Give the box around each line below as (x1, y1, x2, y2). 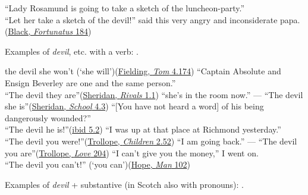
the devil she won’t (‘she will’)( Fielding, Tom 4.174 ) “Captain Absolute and (5, 65, 281, 77)
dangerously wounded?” (5, 111, 91, 124)
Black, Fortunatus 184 (8, 25, 88, 37)
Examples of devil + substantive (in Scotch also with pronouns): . (5, 178, 244, 190)
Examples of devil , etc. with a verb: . (5, 45, 139, 57)
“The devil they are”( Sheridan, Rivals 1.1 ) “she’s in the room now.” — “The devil (5, 88, 303, 100)
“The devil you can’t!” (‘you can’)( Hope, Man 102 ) (5, 158, 190, 171)
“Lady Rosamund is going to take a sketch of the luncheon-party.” (5, 2, 245, 14)
